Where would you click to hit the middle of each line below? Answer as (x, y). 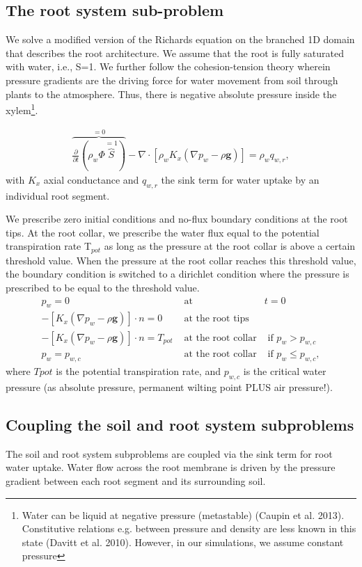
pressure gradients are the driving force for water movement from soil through (172, 80)
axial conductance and (91, 179)
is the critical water (285, 371)
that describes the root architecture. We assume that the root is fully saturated (175, 53)
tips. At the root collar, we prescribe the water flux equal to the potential (163, 232)
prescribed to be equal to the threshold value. (103, 288)
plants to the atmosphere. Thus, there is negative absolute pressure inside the (171, 94)
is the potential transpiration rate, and (138, 371)
